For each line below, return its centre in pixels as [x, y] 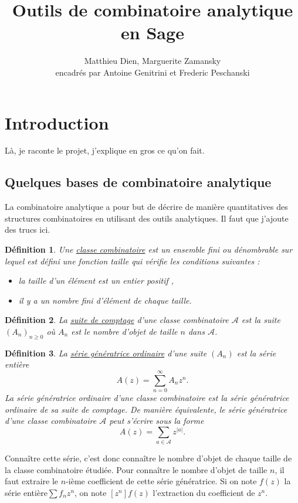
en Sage [153, 33]
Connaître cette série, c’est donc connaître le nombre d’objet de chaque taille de [148, 458]
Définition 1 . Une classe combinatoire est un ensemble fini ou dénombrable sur [149, 249]
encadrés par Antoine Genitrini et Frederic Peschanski [153, 72]
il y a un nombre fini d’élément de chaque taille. [105, 300]
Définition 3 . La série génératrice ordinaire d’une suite [106, 353]
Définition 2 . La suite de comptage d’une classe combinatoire [117, 320]
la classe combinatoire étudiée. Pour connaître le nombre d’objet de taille [136, 469]
